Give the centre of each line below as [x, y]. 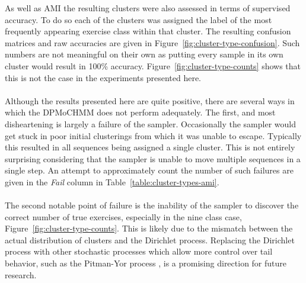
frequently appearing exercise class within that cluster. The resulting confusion [148, 31]
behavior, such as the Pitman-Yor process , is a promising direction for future [146, 263]
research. [21, 274]
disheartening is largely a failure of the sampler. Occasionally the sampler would [150, 123]
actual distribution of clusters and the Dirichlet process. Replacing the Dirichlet [150, 239]
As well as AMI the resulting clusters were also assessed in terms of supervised [148, 8]
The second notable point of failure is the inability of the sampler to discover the [152, 205]
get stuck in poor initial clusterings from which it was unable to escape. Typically [153, 135]
